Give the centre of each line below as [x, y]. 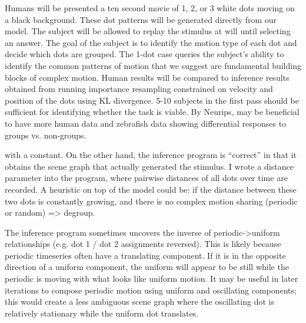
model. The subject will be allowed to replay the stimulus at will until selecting [148, 31]
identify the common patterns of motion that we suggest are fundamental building [153, 65]
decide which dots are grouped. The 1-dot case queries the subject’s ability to [144, 54]
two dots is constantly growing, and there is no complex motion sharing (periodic [151, 201]
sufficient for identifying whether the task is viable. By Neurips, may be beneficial [152, 112]
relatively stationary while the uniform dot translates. [102, 313]
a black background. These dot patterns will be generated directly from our [141, 19]
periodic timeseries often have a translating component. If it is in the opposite [145, 255]
